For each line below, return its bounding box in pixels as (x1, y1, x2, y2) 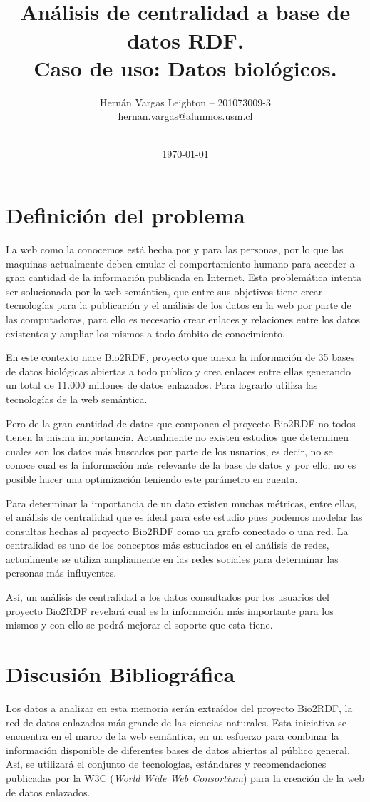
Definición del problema (6, 200, 245, 230)
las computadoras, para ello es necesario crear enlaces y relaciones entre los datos (6, 311, 361, 326)
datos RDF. (127, 25, 244, 54)
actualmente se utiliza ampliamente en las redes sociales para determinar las (6, 551, 339, 566)
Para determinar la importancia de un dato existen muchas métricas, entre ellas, (6, 495, 357, 510)
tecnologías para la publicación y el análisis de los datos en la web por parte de (6, 298, 351, 313)
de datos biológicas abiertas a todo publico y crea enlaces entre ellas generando (6, 363, 351, 378)
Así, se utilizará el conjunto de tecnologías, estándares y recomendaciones (6, 756, 327, 771)
